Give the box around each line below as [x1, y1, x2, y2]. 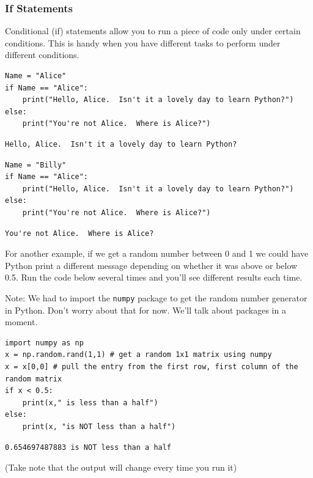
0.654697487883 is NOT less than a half [5, 443, 172, 452]
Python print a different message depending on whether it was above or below [5, 259, 298, 271]
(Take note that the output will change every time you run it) [5, 461, 237, 474]
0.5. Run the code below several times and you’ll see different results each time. [5, 271, 303, 284]
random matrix [5, 374, 62, 383]
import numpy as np [5, 338, 84, 347]
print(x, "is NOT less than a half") [22, 422, 176, 431]
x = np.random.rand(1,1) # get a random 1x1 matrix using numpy [5, 350, 272, 359]
